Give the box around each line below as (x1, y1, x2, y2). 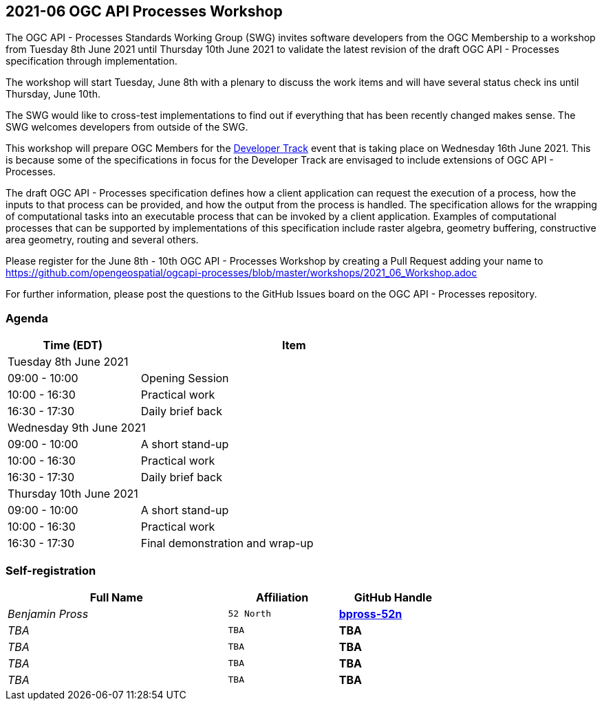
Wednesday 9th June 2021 (8, 421, 146, 435)
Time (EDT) (43, 338, 103, 353)
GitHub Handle (354, 590, 432, 604)
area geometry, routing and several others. (6, 234, 199, 246)
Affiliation (255, 590, 309, 604)
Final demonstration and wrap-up (140, 536, 314, 551)
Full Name (89, 590, 143, 604)
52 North (228, 608, 272, 619)
